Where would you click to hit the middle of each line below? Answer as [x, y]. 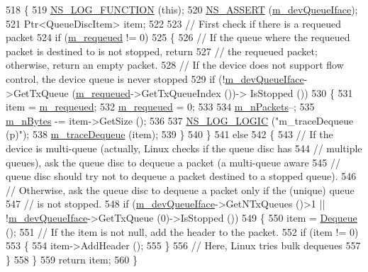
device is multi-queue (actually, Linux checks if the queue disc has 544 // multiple [184, 148]
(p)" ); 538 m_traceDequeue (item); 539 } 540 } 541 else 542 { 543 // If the [169, 134]
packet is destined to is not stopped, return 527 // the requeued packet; [162, 51]
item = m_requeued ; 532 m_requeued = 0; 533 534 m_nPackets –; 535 [160, 107]
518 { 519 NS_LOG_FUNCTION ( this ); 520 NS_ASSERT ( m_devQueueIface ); [182, 9]
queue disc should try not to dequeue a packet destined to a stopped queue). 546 [181, 176]
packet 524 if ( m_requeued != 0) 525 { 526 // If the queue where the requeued [178, 37]
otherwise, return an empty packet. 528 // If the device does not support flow [175, 65]
